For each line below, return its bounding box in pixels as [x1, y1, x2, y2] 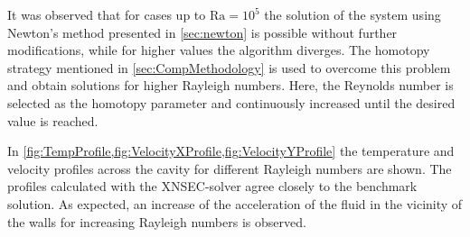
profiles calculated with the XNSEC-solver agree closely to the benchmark [7, 177, 418, 196]
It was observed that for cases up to [7, 5, 206, 23]
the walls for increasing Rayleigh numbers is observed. [7, 212, 306, 231]
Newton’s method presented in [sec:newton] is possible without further [7, 23, 398, 41]
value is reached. [7, 111, 99, 130]
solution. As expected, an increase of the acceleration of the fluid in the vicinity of [7, 194, 463, 213]
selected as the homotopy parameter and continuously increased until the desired [7, 93, 456, 112]
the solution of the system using [264, 5, 441, 23]
